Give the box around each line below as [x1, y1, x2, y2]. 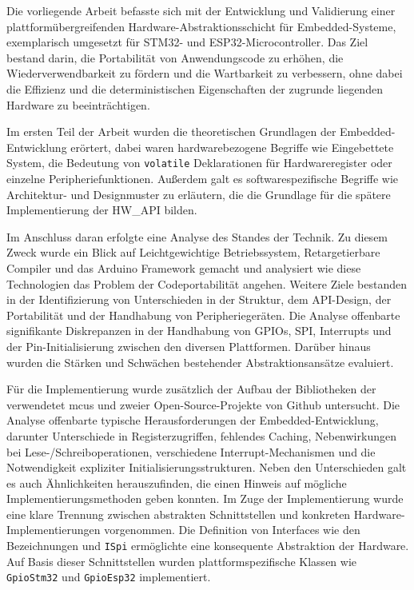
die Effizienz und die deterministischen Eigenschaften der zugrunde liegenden [6, 80, 383, 97]
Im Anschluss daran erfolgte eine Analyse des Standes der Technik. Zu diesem [6, 228, 388, 245]
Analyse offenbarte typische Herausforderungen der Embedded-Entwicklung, [6, 412, 379, 429]
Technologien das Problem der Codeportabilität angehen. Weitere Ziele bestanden [6, 275, 408, 292]
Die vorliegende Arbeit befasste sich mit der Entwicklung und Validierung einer [6, 2, 396, 18]
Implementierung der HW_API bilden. [6, 201, 197, 218]
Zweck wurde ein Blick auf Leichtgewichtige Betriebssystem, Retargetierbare [6, 244, 380, 261]
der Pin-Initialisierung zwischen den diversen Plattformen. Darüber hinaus [6, 337, 371, 354]
